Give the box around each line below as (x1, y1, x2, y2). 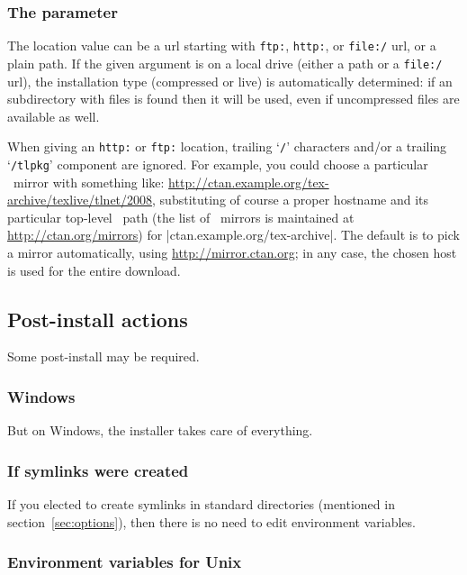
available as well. (7, 106, 100, 125)
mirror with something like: (13, 172, 165, 191)
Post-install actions (7, 305, 188, 333)
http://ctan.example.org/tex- (168, 172, 329, 191)
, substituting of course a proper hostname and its (152, 190, 429, 209)
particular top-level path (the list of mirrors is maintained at (7, 207, 355, 226)
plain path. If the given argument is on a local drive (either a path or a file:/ (7, 53, 443, 72)
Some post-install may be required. (7, 347, 200, 366)
